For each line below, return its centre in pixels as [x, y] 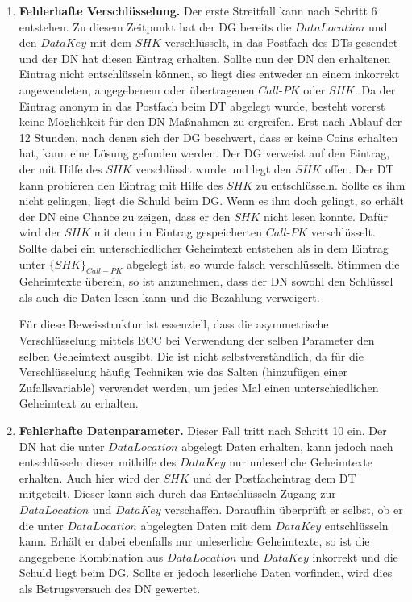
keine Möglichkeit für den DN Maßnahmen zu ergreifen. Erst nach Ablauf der [210, 121]
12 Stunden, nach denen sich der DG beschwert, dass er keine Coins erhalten [208, 137]
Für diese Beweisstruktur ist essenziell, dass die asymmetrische [174, 324]
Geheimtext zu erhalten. [79, 403]
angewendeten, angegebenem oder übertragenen [137, 89]
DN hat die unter [62, 446]
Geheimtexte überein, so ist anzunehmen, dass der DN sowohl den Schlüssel [206, 281]
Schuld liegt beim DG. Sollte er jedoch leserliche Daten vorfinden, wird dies [206, 573]
